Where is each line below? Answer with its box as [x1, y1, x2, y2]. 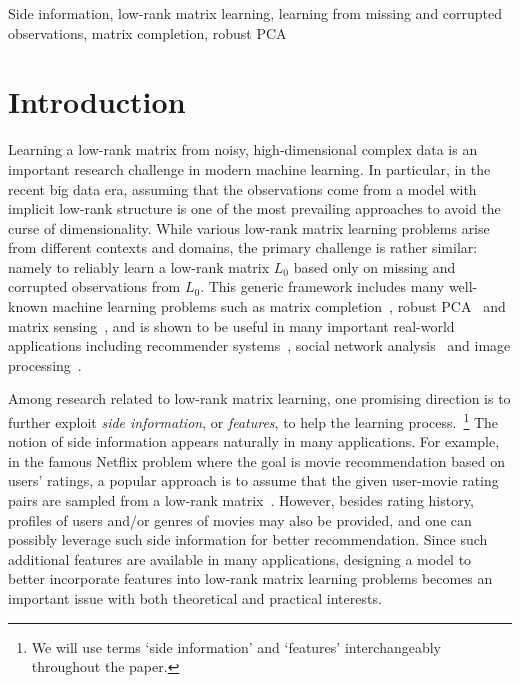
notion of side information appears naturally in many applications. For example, [8, 431, 500, 452]
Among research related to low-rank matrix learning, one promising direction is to [8, 388, 511, 409]
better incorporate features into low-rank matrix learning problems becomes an [8, 568, 493, 589]
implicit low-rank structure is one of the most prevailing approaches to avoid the [8, 198, 501, 219]
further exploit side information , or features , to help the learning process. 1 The [8, 409, 499, 432]
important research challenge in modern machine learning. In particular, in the [8, 158, 491, 179]
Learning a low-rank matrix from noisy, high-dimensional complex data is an [8, 139, 478, 160]
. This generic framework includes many [200, 276, 445, 297]
